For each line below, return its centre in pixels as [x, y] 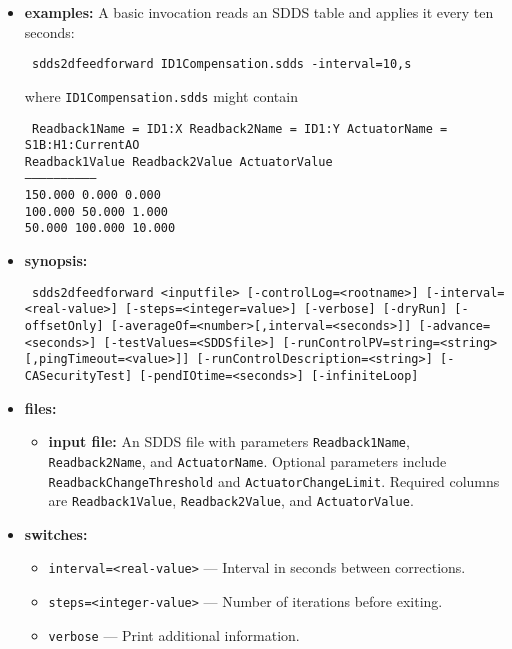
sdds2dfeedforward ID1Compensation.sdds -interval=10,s [221, 64]
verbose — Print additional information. [174, 634]
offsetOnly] [64, 326]
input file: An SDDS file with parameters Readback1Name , [229, 441]
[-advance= [454, 326]
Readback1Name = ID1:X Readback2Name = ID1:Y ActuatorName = [239, 128]
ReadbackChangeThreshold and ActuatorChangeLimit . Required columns [274, 480]
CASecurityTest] [78, 375]
